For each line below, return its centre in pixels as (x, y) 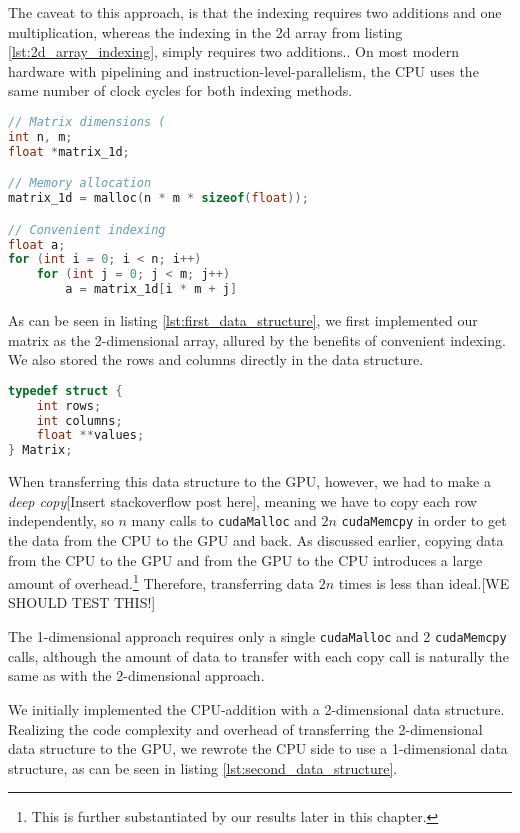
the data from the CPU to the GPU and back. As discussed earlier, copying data (256, 540)
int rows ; (69, 405)
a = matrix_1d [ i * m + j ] (151, 289)
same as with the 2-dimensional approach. (136, 675)
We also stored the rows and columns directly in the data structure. (216, 359)
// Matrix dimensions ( (87, 121)
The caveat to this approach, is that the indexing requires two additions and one (255, 12)
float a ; (37, 244)
